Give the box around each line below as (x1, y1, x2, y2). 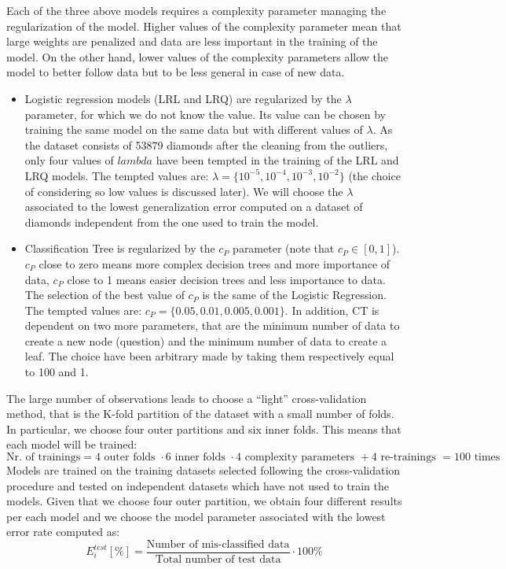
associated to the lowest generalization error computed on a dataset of (24, 198, 363, 215)
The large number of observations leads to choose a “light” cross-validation (6, 390, 367, 406)
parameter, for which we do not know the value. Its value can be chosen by (24, 105, 386, 122)
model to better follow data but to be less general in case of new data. (6, 64, 345, 80)
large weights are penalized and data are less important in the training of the (6, 33, 378, 50)
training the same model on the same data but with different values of (24, 121, 363, 138)
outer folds (104, 452, 156, 464)
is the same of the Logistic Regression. (202, 286, 387, 303)
